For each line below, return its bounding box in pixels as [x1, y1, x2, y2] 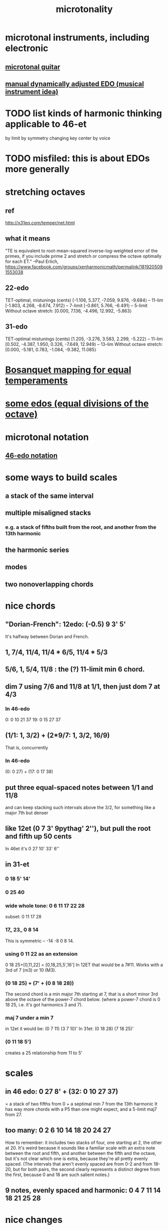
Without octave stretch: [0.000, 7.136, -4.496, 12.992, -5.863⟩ [5, 308, 132, 314]
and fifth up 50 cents [5, 832, 72, 841]
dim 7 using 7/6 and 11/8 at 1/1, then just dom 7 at [5, 682, 160, 691]
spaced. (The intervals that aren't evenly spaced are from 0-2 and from [5, 1161, 153, 1167]
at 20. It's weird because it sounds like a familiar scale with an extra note [5, 1144, 155, 1151]
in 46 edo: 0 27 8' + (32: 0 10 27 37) [5, 1088, 118, 1096]
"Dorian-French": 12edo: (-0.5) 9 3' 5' [5, 620, 126, 629]
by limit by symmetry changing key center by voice [5, 135, 111, 141]
